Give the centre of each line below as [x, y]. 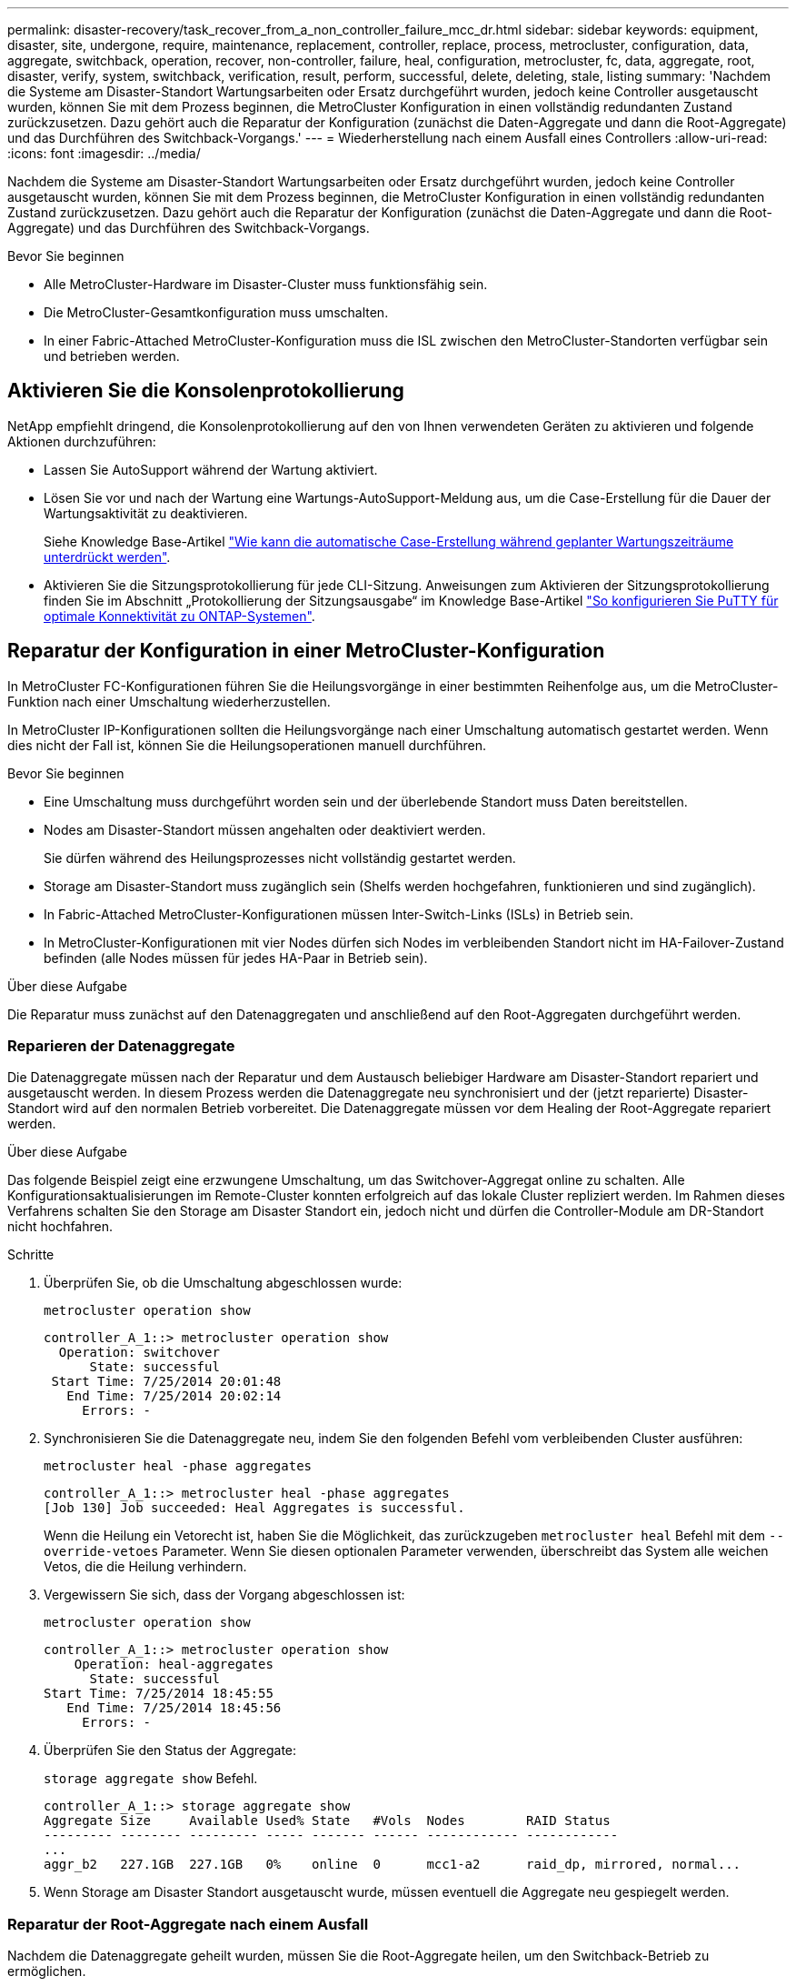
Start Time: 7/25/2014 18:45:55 [159, 1694]
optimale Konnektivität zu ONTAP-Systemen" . [179, 616]
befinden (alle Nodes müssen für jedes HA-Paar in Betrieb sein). [236, 958]
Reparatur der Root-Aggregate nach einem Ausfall [188, 1924]
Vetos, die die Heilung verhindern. [145, 1567]
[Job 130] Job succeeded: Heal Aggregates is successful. [254, 1508]
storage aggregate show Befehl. [151, 1779]
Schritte [31, 1255]
